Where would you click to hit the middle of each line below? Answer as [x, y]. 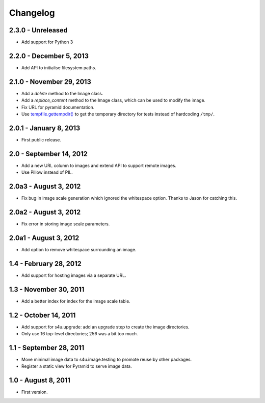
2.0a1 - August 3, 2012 [44, 238]
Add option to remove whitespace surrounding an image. [79, 249]
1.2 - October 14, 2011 [42, 315]
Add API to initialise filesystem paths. [59, 67]
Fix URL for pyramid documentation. [58, 107]
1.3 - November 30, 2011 [47, 289]
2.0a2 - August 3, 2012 [45, 212]
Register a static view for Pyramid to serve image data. [77, 366]
